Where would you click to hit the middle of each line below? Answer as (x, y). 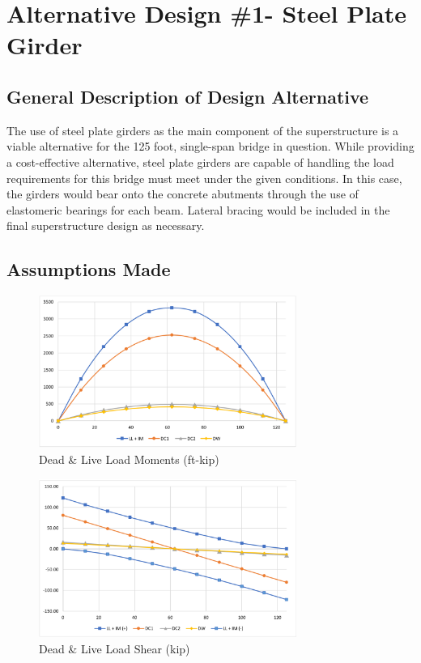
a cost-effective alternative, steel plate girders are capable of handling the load (200, 161)
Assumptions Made (89, 269)
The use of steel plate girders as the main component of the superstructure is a (203, 130)
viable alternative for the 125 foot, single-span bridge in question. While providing (210, 146)
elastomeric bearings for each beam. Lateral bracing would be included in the (198, 209)
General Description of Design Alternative (188, 96)
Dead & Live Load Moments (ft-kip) (129, 459)
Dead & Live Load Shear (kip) (115, 648)
